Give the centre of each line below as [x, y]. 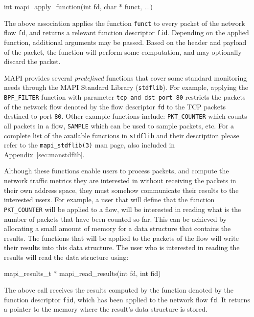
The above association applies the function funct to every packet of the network [125, 23]
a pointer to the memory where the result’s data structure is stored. [106, 309]
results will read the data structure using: [66, 257]
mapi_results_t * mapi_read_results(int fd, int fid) [82, 273]
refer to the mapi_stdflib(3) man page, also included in [90, 145]
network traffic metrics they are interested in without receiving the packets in [120, 180]
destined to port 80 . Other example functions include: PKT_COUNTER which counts [126, 116]
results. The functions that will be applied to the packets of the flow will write [121, 238]
